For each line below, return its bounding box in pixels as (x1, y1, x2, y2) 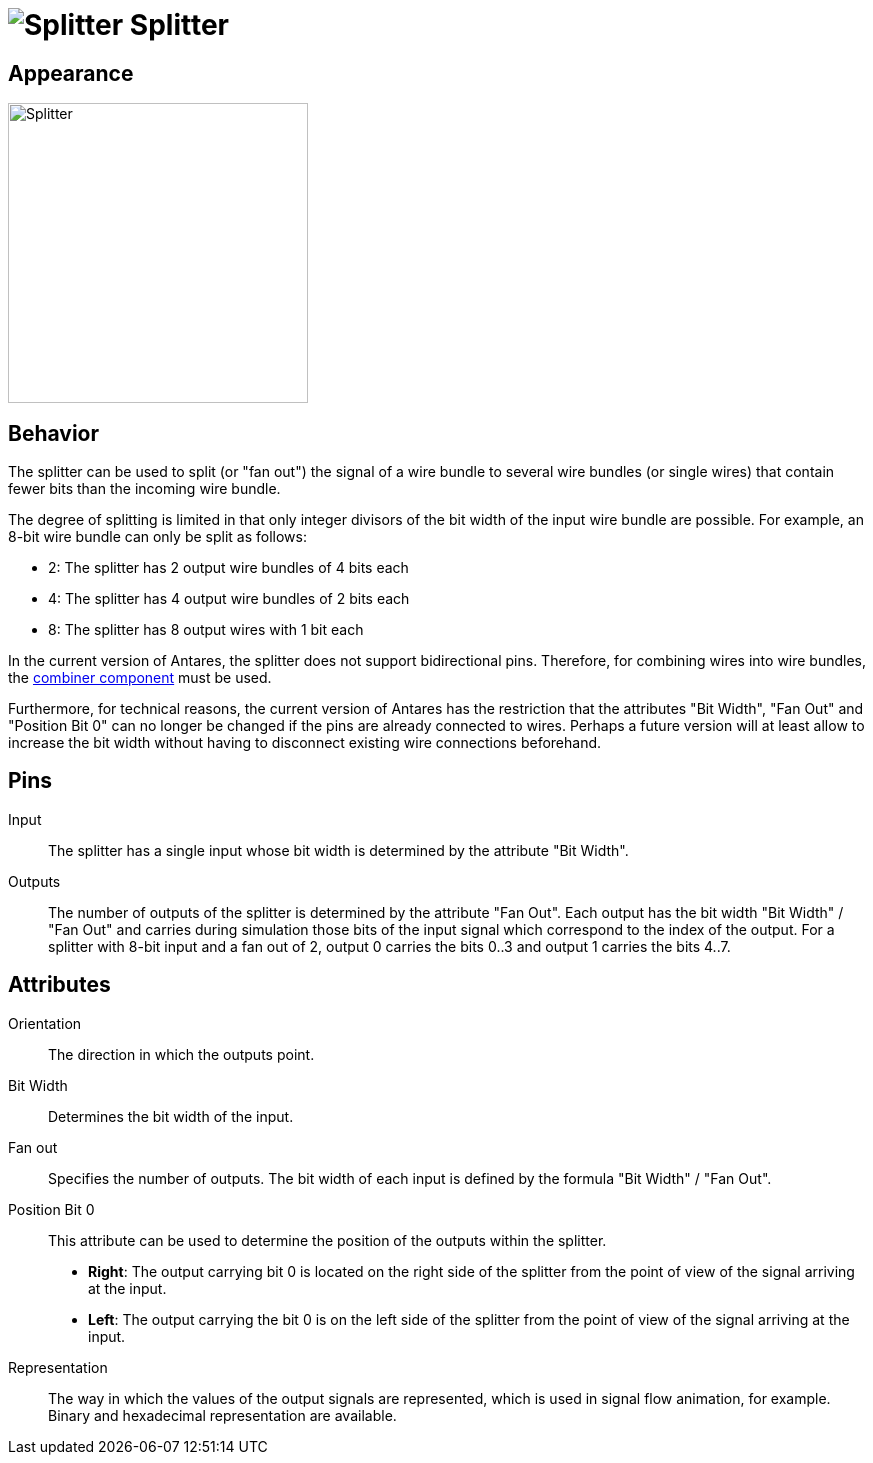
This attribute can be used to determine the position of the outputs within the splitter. (48, 1231, 607, 1249)
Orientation (8, 1014, 82, 1032)
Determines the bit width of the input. (48, 1107, 294, 1125)
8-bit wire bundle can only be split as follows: (8, 528, 307, 546)
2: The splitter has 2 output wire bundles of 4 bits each (48, 559, 409, 577)
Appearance (8, 60, 134, 86)
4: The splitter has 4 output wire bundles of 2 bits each (48, 590, 410, 608)
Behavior (8, 420, 100, 446)
